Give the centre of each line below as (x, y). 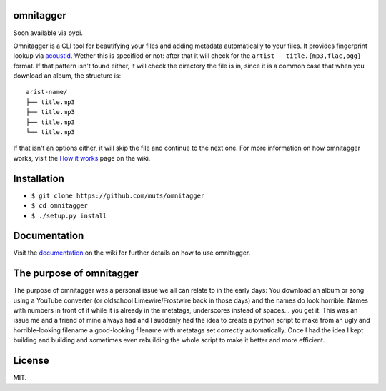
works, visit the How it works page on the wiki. (82, 158)
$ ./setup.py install (69, 215)
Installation (39, 178)
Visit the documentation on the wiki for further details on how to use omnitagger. (132, 253)
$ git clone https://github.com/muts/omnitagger (118, 195)
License (31, 361)
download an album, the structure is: (67, 76)
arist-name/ (47, 92)
